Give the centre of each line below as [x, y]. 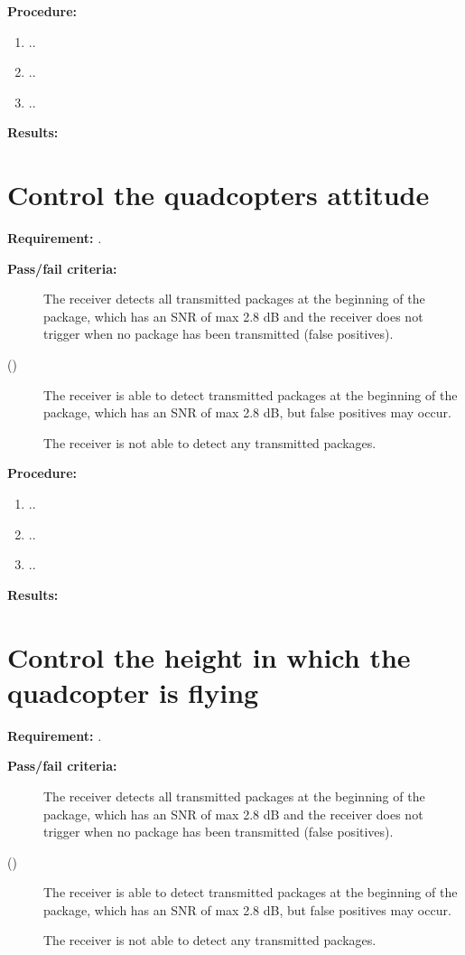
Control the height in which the [209, 656]
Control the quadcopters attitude [219, 195]
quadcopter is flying [133, 692]
